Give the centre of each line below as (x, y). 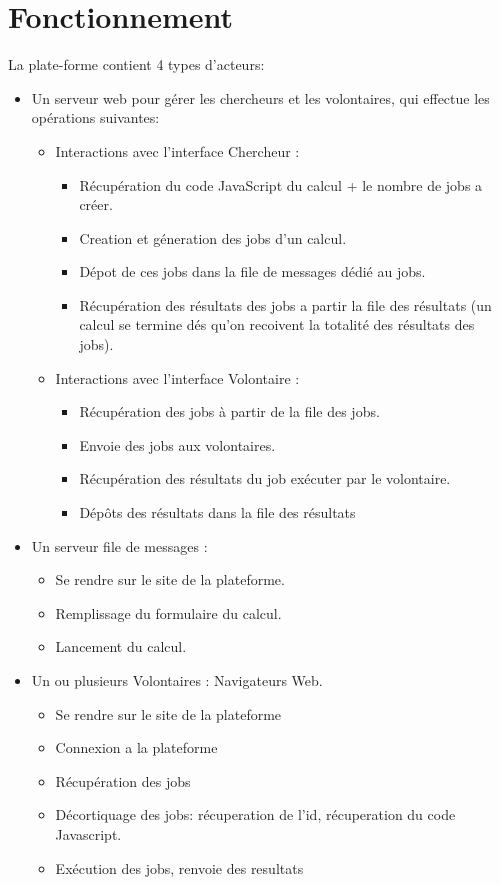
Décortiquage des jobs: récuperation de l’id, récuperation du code (255, 814)
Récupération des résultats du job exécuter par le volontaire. (265, 478)
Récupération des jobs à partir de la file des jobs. (229, 411)
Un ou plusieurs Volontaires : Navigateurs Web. (177, 680)
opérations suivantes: (95, 117)
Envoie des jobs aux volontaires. (177, 444)
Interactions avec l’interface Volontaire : (177, 377)
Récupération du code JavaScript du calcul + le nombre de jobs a (281, 184)
